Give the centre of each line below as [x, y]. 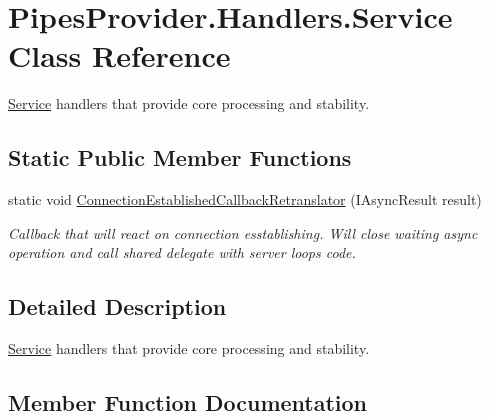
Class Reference [119, 55]
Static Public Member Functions [180, 157]
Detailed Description [117, 306]
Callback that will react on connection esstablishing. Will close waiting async [243, 232]
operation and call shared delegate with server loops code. [182, 252]
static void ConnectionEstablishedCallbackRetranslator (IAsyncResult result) [245, 199]
